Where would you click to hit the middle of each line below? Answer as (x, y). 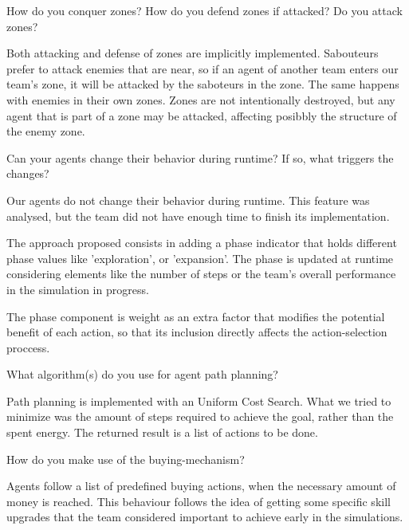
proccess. (28, 347)
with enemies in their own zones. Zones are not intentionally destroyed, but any (201, 99)
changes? (28, 173)
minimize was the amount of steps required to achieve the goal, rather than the (200, 416)
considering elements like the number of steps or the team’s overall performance (201, 274)
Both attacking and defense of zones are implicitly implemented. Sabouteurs (193, 53)
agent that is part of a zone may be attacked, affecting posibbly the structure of (202, 115)
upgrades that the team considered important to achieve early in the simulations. (205, 517)
